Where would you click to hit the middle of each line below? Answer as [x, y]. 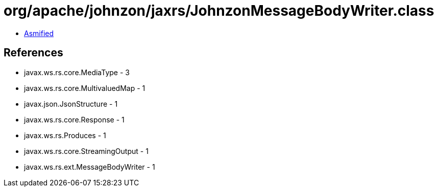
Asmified [39, 33]
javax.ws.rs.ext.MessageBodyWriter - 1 [90, 167]
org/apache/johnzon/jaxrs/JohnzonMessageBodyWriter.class [219, 11]
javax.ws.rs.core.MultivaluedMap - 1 [85, 88]
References [33, 53]
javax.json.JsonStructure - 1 [71, 104]
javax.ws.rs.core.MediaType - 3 [77, 72]
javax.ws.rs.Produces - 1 [65, 135]
